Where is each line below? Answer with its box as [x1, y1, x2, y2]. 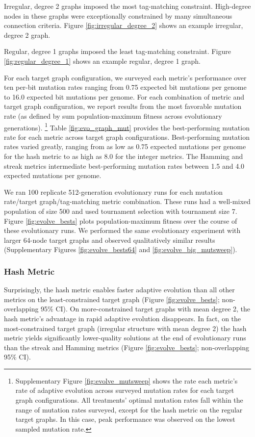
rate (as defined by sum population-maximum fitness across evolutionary [4, 110, 222, 121]
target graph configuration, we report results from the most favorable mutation [4, 101, 242, 111]
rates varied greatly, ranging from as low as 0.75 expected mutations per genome [4, 141, 246, 152]
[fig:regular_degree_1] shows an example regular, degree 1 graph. [4, 55, 201, 66]
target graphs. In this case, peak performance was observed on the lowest [15, 414, 235, 424]
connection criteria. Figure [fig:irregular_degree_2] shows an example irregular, [4, 20, 243, 30]
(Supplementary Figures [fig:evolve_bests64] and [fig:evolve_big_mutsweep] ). [4, 244, 237, 255]
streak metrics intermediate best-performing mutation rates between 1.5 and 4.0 [4, 160, 245, 171]
